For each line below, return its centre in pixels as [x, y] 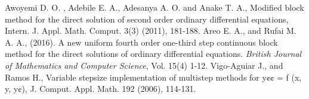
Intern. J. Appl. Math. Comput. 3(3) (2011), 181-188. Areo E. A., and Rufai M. [151, 31]
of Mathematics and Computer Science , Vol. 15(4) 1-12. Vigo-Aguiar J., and [144, 65]
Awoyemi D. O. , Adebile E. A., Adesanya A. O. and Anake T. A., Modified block [154, 7]
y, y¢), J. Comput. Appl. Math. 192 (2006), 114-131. [101, 89]
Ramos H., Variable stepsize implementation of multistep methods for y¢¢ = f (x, [153, 77]
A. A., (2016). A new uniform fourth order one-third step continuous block [141, 42]
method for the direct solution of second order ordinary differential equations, [147, 19]
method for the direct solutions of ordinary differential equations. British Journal [153, 54]
